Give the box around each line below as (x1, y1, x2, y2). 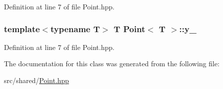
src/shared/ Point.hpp (4, 75, 69, 85)
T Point (113, 22, 145, 35)
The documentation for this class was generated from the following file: (4, 58, 220, 69)
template (4, 22, 40, 35)
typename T (50, 22, 100, 35)
